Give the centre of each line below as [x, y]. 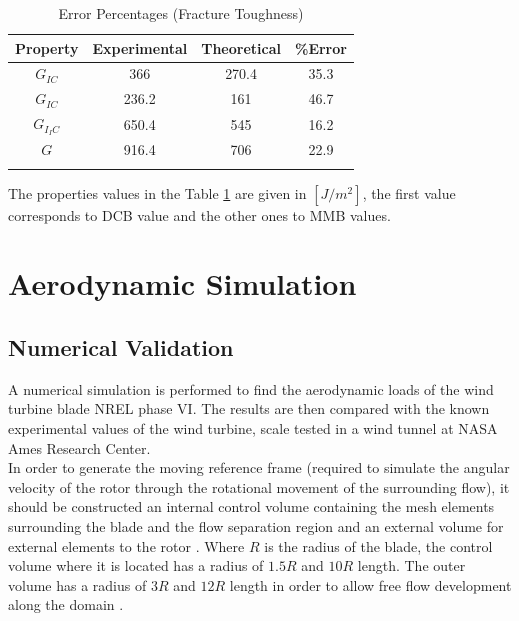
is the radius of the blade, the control [378, 545]
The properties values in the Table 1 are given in [157, 192]
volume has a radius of [77, 584]
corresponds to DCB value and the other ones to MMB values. [199, 214]
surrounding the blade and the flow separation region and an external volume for [256, 525]
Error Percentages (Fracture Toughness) [181, 13]
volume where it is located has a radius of [136, 565]
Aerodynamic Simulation [182, 283]
